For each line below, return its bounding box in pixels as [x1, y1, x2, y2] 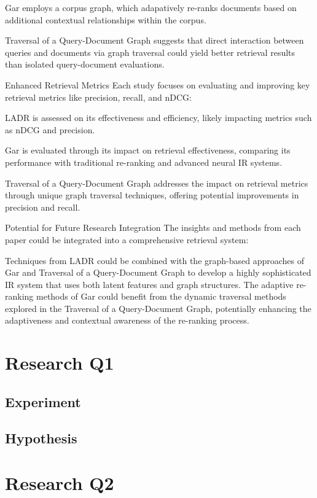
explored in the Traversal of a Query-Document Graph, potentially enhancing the [5, 302, 311, 314]
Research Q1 [5, 350, 114, 375]
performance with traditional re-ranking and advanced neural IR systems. [5, 155, 283, 168]
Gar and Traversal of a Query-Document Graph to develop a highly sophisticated [5, 266, 311, 279]
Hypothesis [5, 428, 77, 447]
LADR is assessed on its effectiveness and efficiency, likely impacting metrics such [5, 111, 312, 124]
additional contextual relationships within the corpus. [5, 13, 206, 26]
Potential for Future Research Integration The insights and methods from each [5, 221, 301, 234]
